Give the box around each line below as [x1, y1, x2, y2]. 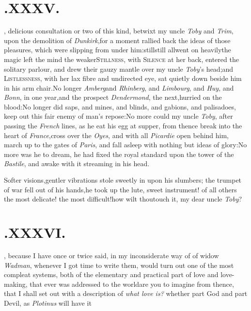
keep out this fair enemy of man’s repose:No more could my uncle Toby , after [4, 111, 233, 121]
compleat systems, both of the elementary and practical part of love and [4, 269, 219, 280]
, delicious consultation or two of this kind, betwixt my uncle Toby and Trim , [4, 26, 234, 36]
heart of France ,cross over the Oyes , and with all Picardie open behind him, [4, 130, 229, 140]
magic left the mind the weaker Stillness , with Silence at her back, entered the [4, 54, 239, 64]
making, [4, 279, 28, 289]
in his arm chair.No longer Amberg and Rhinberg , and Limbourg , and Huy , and [4, 82, 234, 93]
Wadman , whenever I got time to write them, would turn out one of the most [4, 260, 234, 270]
